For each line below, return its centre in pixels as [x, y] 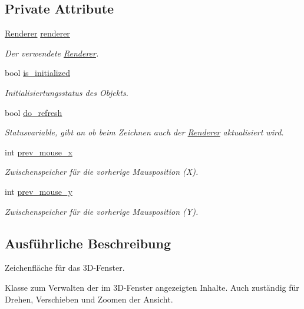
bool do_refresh [34, 112]
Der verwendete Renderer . [52, 53]
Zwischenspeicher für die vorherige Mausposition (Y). [102, 211]
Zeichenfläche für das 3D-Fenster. [65, 268]
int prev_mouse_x [39, 152]
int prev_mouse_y [39, 191]
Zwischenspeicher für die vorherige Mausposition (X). [102, 172]
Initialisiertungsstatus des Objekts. [67, 92]
